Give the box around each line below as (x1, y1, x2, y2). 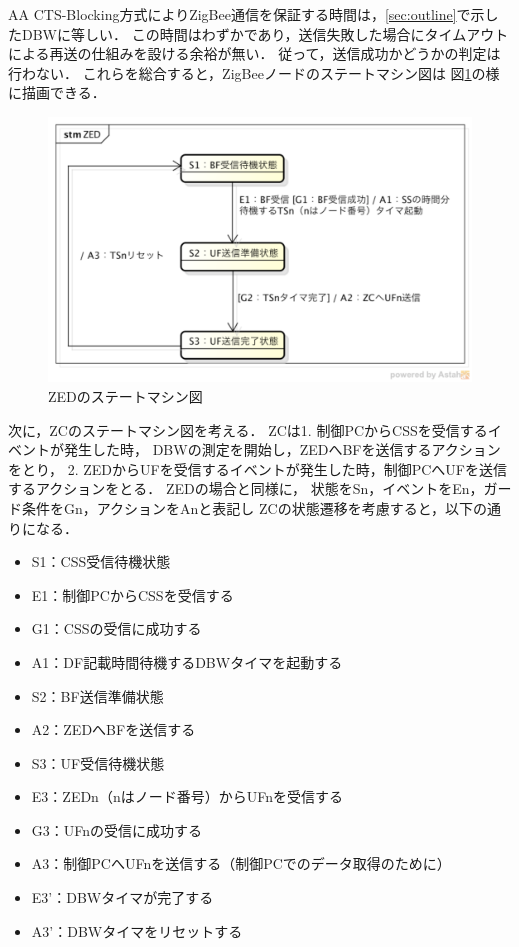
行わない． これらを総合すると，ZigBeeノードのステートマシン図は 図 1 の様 (8, 62, 500, 83)
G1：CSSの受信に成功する (31, 618, 202, 639)
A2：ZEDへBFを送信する (31, 719, 196, 740)
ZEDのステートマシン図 (48, 385, 203, 406)
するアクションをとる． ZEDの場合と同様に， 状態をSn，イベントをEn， (8, 478, 484, 499)
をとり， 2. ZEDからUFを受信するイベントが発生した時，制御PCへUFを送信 (8, 458, 507, 479)
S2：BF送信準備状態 (31, 685, 164, 706)
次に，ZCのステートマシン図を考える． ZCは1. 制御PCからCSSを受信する (8, 419, 488, 440)
